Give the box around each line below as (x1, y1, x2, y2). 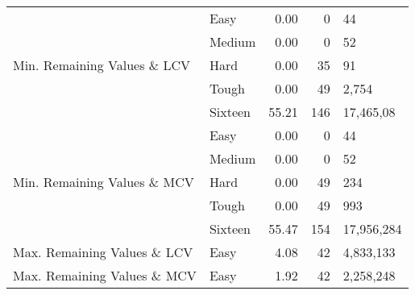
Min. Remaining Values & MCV (13, 172, 194, 191)
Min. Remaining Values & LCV (13, 56, 191, 74)
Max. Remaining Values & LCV (13, 243, 193, 261)
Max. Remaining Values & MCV (13, 266, 197, 285)
